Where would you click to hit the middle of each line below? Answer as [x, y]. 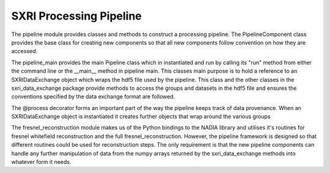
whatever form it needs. [41, 162]
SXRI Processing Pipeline [76, 16]
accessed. [24, 51]
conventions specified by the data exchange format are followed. [93, 97]
